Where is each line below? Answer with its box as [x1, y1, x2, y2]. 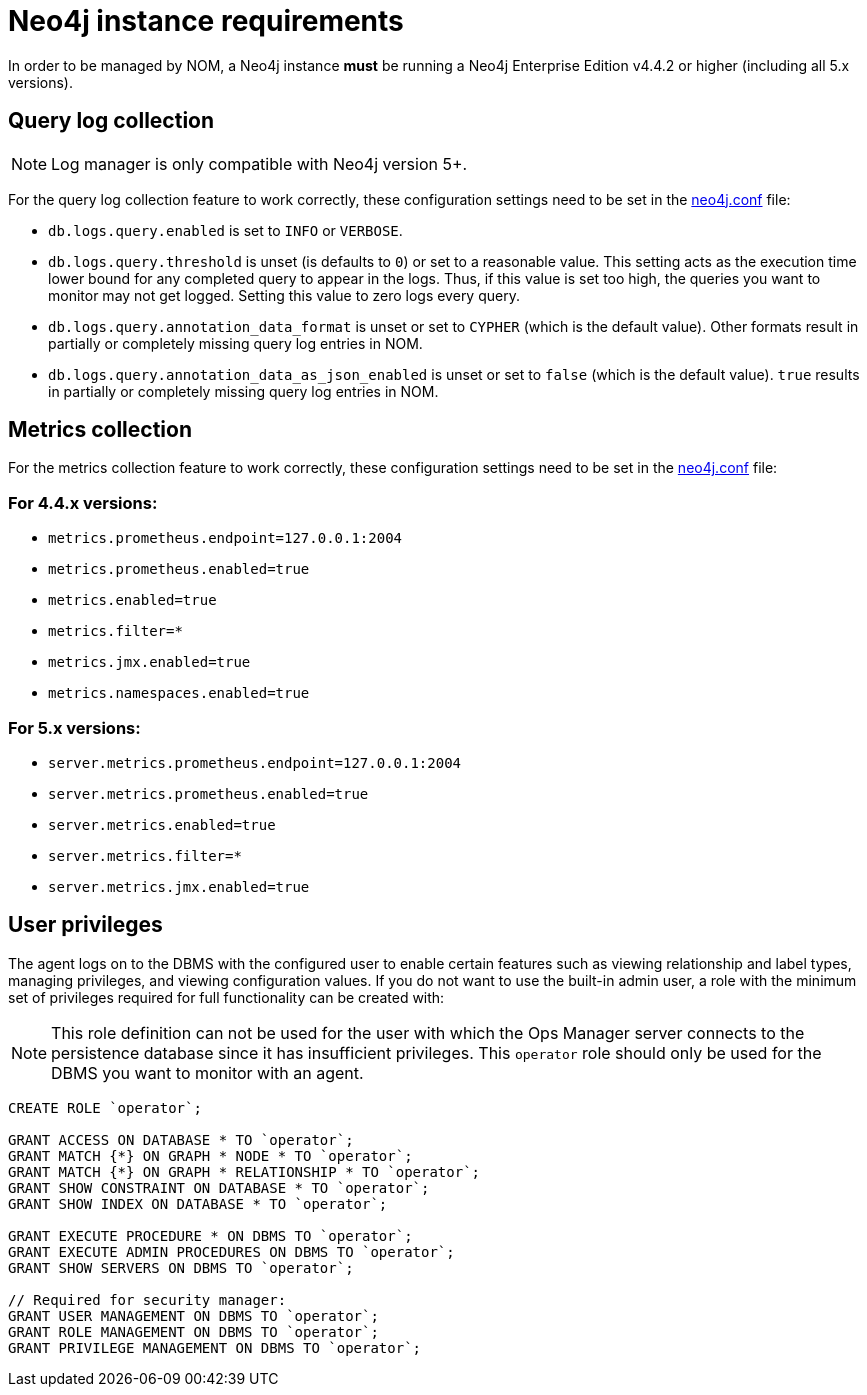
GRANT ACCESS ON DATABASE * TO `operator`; [8, 1131, 354, 1148]
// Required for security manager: [8, 1291, 287, 1308]
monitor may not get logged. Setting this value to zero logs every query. [48, 286, 520, 304]
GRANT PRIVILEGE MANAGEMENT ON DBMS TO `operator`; [8, 1339, 422, 1356]
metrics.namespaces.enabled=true [48, 685, 310, 702]
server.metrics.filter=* [48, 847, 242, 864]
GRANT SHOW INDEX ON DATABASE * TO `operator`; [8, 1195, 388, 1212]
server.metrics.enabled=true [48, 816, 276, 833]
